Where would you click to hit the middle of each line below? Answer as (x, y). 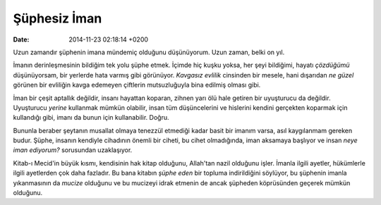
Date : (21, 39)
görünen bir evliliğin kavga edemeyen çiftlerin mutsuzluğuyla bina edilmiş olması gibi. (137, 85)
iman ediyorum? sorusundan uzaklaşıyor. (73, 150)
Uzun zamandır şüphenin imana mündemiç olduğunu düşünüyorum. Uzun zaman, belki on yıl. (149, 52)
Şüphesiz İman (58, 18)
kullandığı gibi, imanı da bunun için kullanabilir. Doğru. (91, 118)
